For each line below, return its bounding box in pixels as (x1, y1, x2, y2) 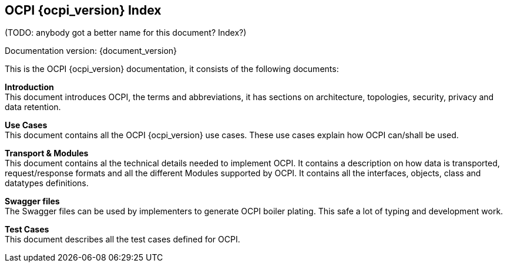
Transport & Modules (5, 148, 89, 159)
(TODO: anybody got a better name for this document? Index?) (5, 28, 247, 38)
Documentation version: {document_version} (5, 46, 177, 56)
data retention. (5, 102, 61, 112)
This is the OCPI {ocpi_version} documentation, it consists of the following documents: (5, 64, 339, 74)
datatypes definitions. (5, 178, 89, 189)
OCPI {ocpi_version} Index (5, 3, 162, 18)
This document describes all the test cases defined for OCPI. (5, 234, 240, 245)
